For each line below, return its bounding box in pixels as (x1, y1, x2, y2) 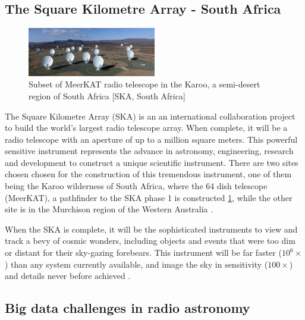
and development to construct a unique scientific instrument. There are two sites (5, 156, 298, 168)
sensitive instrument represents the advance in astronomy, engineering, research (5, 145, 294, 157)
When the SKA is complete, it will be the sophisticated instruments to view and (5, 222, 298, 235)
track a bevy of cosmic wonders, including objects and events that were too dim (5, 234, 295, 247)
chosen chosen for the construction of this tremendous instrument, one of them (5, 168, 292, 180)
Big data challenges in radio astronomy (5, 299, 250, 317)
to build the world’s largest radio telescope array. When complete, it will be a (5, 121, 288, 134)
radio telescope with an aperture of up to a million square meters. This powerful (5, 133, 298, 145)
